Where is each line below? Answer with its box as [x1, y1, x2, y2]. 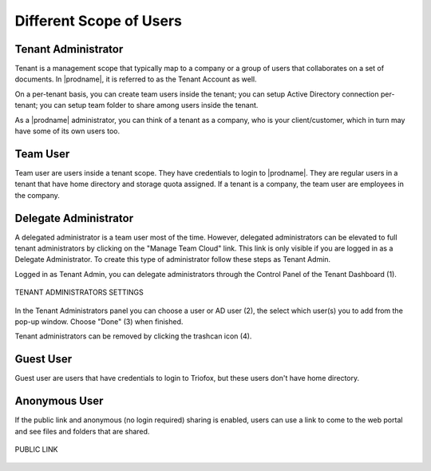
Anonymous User [14, 394, 104, 408]
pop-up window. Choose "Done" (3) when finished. [14, 316, 184, 327]
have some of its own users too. [14, 126, 120, 136]
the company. [14, 190, 60, 200]
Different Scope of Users [14, 12, 183, 30]
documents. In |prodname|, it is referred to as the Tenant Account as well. [14, 74, 257, 84]
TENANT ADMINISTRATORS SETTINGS [14, 287, 144, 297]
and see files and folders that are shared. [14, 426, 150, 436]
